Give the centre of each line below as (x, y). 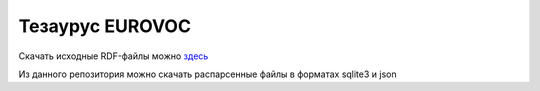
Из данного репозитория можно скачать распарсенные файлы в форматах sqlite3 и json (207, 74)
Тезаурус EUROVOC (105, 26)
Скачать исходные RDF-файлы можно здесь (113, 56)
